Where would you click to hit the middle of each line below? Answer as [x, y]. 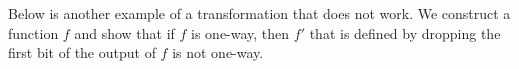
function [33, 32]
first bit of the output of [82, 52]
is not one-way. [218, 52]
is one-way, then [240, 32]
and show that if [124, 32]
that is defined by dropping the [405, 32]
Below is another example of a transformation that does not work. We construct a [259, 13]
